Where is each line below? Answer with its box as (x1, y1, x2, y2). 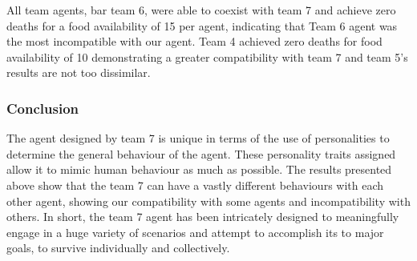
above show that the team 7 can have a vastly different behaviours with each (6, 176, 384, 193)
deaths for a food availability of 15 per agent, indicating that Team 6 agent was (6, 17, 398, 34)
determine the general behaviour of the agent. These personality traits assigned (6, 145, 396, 162)
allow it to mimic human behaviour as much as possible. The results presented (6, 161, 392, 178)
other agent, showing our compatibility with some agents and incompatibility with (6, 192, 411, 209)
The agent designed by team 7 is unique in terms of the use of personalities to (6, 130, 390, 147)
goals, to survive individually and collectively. (6, 239, 230, 256)
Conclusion (6, 98, 79, 118)
